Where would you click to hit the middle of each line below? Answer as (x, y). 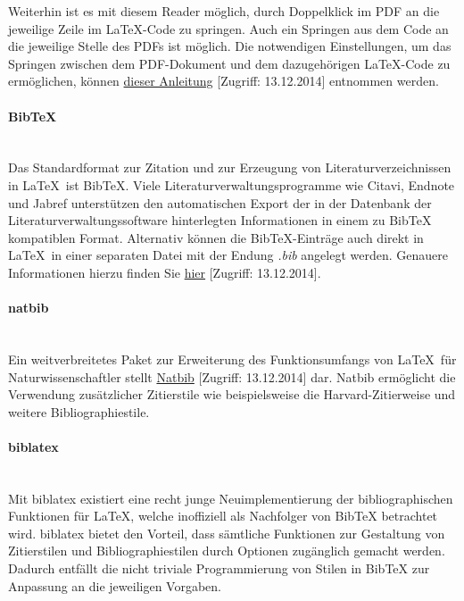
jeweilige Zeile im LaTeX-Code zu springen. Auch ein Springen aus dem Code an (228, 28)
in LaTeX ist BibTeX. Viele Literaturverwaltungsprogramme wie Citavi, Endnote (232, 184)
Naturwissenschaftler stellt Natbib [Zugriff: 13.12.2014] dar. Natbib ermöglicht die (232, 376)
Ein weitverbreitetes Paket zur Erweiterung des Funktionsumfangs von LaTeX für (232, 359)
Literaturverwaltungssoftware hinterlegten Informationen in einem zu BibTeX (220, 220)
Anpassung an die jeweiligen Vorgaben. (115, 585)
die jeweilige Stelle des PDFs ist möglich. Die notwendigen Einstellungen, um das (230, 46)
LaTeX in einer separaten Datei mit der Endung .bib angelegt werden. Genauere (228, 255)
